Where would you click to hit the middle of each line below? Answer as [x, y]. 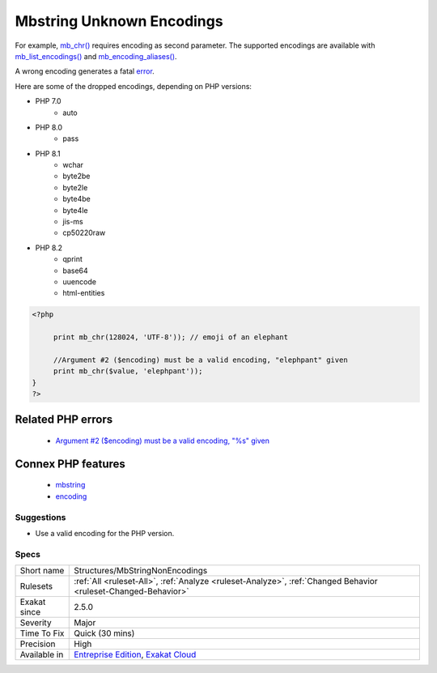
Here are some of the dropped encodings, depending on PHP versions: [134, 86]
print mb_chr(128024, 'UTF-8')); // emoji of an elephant [171, 337]
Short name [42, 571]
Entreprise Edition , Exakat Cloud [135, 654]
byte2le [75, 187]
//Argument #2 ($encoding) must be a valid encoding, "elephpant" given [200, 360]
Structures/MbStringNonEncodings [141, 571]
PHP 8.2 [49, 248]
